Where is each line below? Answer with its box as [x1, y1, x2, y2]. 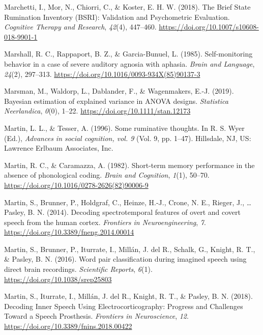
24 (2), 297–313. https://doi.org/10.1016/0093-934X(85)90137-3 [4, 68, 200, 79]
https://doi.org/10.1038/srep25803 [4, 273, 112, 284]
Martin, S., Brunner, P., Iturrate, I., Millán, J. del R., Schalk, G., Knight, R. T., [4, 243, 255, 254]
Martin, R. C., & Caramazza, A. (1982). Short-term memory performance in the [4, 159, 255, 170]
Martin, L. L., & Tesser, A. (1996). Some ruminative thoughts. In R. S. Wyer [4, 122, 245, 133]
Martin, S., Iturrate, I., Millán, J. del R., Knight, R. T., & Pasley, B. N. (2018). [4, 291, 253, 301]
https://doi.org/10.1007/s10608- [159, 21, 259, 32]
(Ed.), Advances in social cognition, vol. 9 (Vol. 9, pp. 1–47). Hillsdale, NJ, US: [4, 132, 251, 143]
